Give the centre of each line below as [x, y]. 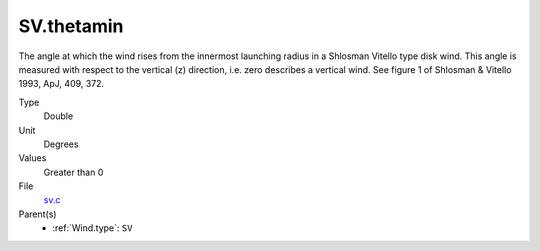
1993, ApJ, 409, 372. [61, 84]
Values [32, 158]
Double [58, 116]
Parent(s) [37, 214]
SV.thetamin [71, 26]
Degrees [61, 144]
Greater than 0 [73, 172]
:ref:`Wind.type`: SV [92, 228]
